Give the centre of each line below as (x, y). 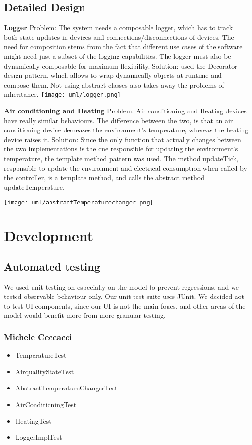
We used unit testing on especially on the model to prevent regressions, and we (121, 287)
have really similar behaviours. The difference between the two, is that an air (118, 120)
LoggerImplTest (39, 437)
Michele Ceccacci (38, 337)
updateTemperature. (34, 187)
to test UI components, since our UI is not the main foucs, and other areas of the (125, 306)
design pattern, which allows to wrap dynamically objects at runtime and (113, 75)
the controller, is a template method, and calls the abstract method (104, 177)
